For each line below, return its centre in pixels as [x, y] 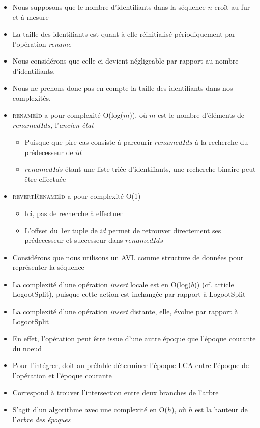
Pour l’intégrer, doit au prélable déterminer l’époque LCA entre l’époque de [131, 365]
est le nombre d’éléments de [201, 115]
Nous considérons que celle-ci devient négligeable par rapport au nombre [125, 61]
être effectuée [45, 179]
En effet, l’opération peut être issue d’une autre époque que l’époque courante [134, 338]
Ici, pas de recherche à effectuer [74, 213]
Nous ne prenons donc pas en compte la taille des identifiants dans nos [123, 88]
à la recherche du [222, 142]
